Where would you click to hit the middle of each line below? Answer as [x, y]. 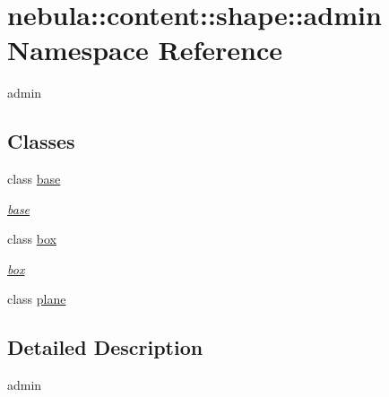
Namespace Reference [145, 50]
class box [32, 239]
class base [34, 179]
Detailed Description [105, 347]
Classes [41, 141]
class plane [37, 299]
